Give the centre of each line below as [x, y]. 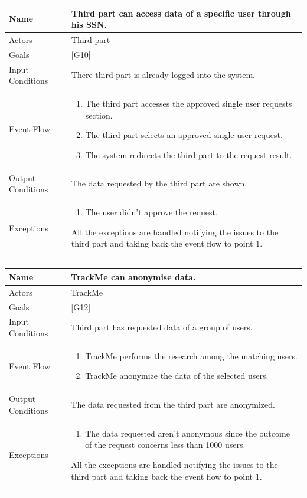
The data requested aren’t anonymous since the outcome [187, 433]
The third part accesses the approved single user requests [189, 104]
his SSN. [89, 24]
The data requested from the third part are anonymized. [173, 404]
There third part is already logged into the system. [163, 75]
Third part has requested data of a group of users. [162, 327]
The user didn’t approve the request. [151, 212]
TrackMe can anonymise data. [133, 276]
